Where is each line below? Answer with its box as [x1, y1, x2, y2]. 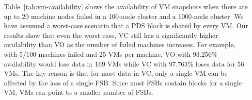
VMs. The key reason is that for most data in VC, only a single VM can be [4, 68, 228, 78]
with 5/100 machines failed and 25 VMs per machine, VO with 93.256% [4, 49, 218, 59]
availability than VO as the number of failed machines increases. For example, [4, 39, 236, 50]
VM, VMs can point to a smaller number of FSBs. [4, 87, 153, 97]
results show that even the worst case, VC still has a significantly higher [4, 30, 218, 40]
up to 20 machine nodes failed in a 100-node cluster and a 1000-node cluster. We [4, 11, 244, 21]
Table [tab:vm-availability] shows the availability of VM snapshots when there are [4, 1, 248, 11]
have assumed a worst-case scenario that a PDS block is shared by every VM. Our [4, 20, 248, 31]
